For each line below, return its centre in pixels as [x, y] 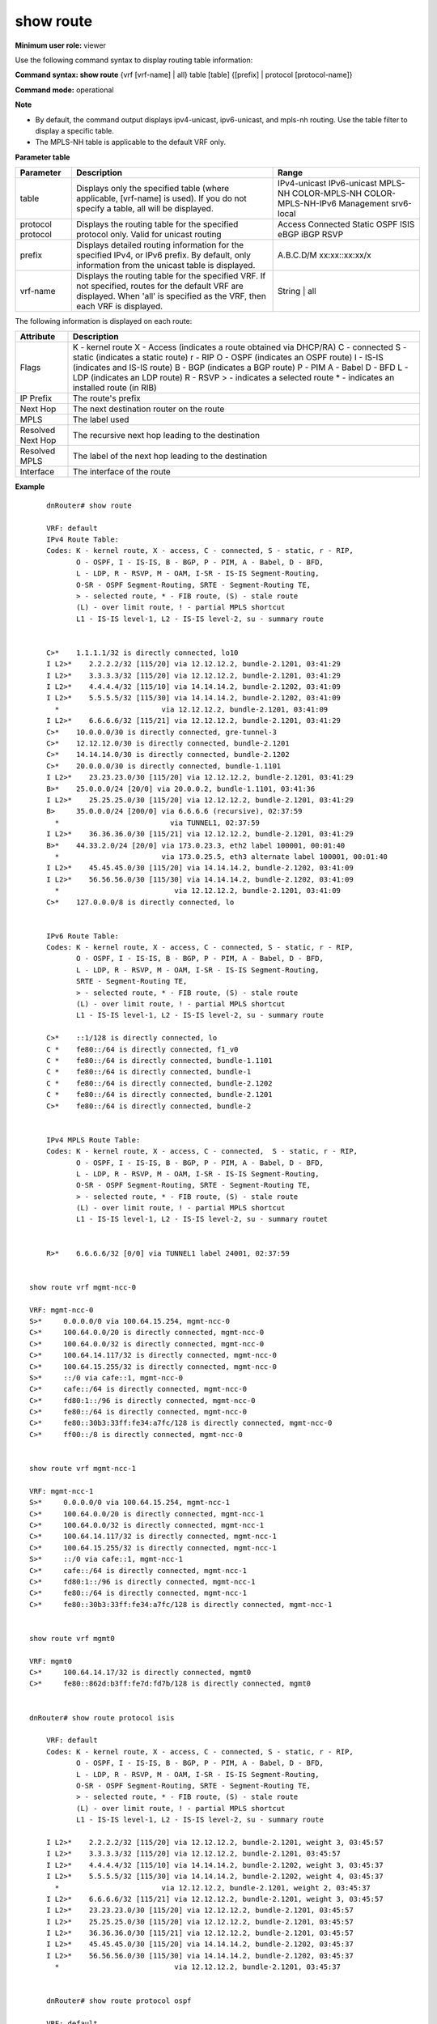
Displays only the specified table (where [153, 189]
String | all [297, 291]
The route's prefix [107, 398]
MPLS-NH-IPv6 [308, 204]
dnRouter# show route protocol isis [102, 1718]
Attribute [38, 337]
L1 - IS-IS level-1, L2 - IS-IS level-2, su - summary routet [202, 1219]
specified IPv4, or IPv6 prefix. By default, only [163, 255]
